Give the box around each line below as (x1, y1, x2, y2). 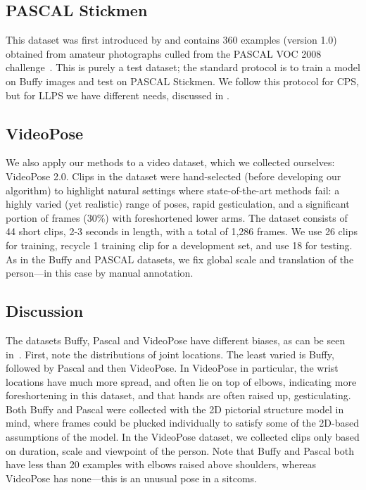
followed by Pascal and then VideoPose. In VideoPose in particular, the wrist (6, 360, 339, 375)
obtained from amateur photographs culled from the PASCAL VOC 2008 (6, 46, 322, 61)
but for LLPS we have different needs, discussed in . (6, 87, 229, 102)
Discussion (6, 300, 84, 322)
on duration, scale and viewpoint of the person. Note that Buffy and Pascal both (6, 443, 355, 458)
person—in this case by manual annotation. (6, 265, 194, 280)
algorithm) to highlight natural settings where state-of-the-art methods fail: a (6, 182, 340, 197)
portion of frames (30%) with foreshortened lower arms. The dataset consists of (6, 210, 348, 225)
